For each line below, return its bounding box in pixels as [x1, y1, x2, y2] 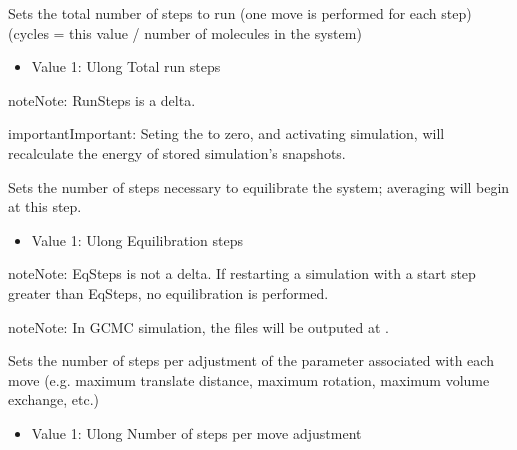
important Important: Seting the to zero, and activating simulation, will [8, 123, 445, 144]
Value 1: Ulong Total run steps [31, 56, 221, 77]
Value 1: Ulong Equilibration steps [31, 229, 243, 250]
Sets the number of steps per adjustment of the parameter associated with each [8, 350, 494, 371]
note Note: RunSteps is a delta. [8, 89, 196, 110]
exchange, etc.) [8, 389, 99, 410]
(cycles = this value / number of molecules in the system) [8, 22, 362, 43]
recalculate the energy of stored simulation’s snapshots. [8, 142, 346, 163]
